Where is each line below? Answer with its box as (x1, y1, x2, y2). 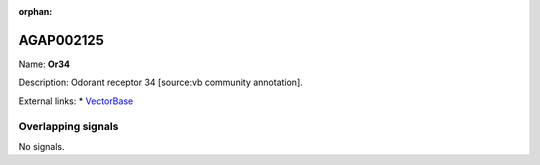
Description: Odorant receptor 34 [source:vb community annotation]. (18, 76, 304, 89)
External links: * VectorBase (18, 95, 134, 107)
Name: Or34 (18, 58, 70, 70)
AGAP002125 (18, 31, 105, 49)
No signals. (18, 140, 65, 152)
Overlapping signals (18, 120, 119, 134)
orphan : (18, 6, 53, 17)
